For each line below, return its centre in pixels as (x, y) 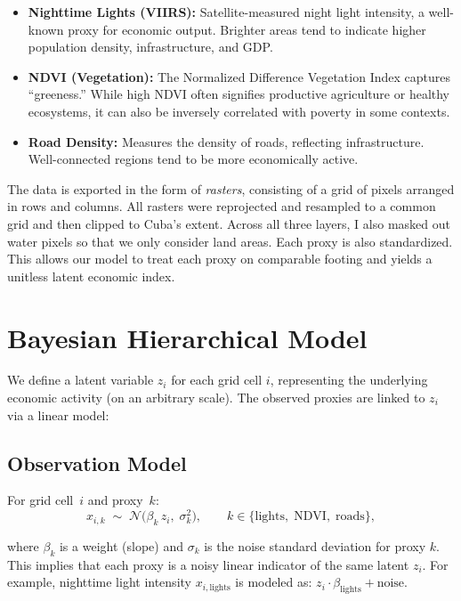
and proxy (115, 500)
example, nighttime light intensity (99, 582)
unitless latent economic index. (91, 276)
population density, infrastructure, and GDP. (150, 47)
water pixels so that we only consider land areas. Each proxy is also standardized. (230, 241)
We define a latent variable (81, 380)
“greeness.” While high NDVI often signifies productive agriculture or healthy (239, 94)
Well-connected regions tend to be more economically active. (193, 159)
